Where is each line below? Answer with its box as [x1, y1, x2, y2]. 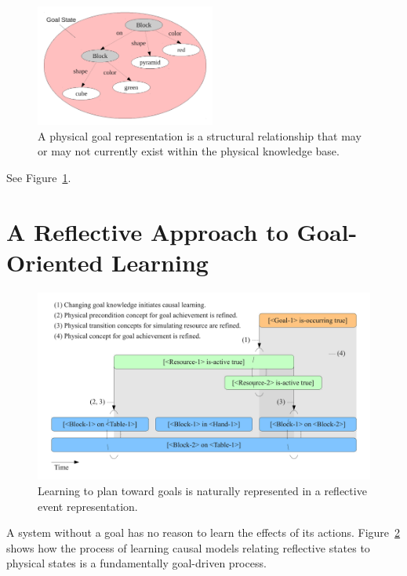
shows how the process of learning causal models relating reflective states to [6, 539, 370, 556]
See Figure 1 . [6, 169, 71, 185]
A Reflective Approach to [6, 215, 289, 247]
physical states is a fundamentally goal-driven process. [6, 555, 267, 571]
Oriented [6, 246, 104, 278]
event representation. [38, 498, 138, 514]
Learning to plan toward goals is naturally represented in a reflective [38, 482, 367, 498]
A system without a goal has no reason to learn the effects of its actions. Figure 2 [6, 524, 401, 541]
